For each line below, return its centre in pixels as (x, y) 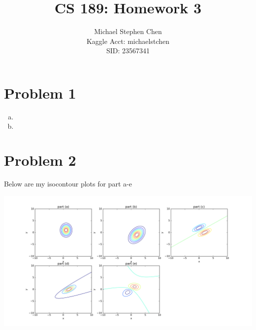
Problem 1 (40, 92)
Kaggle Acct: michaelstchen (128, 41)
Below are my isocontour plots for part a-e (68, 184)
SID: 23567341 (128, 51)
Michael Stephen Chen (128, 31)
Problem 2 (40, 160)
